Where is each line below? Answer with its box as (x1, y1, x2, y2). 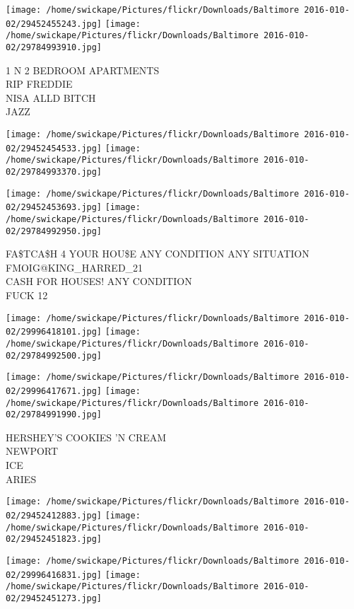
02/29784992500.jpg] (6, 350, 102, 361)
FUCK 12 (6, 288, 48, 303)
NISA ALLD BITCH (6, 90, 96, 105)
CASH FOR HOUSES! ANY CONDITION (6, 274, 192, 289)
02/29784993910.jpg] (6, 42, 102, 52)
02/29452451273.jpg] (6, 593, 102, 603)
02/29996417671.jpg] (6, 385, 102, 396)
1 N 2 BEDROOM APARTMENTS (6, 62, 160, 77)
